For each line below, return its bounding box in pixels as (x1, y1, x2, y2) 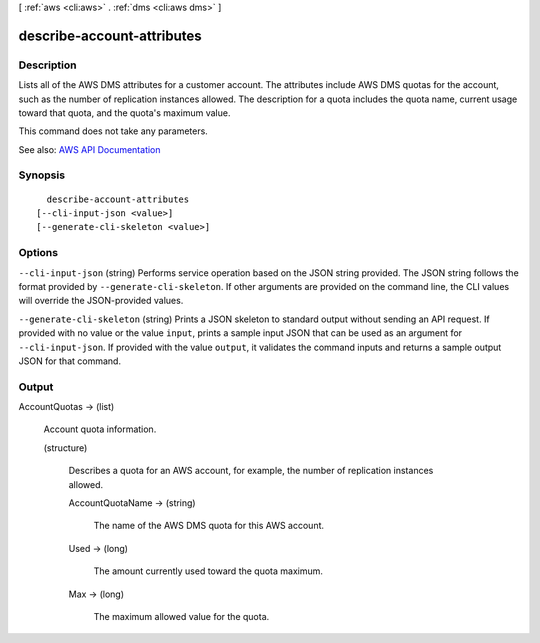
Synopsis (18, 168, 65, 182)
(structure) (43, 441, 88, 454)
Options (18, 246, 59, 260)
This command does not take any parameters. (18, 125, 209, 137)
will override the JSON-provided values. (18, 295, 184, 307)
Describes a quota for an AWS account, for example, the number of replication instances (68, 465, 434, 477)
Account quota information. (43, 423, 157, 435)
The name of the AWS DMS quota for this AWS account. (93, 520, 325, 532)
